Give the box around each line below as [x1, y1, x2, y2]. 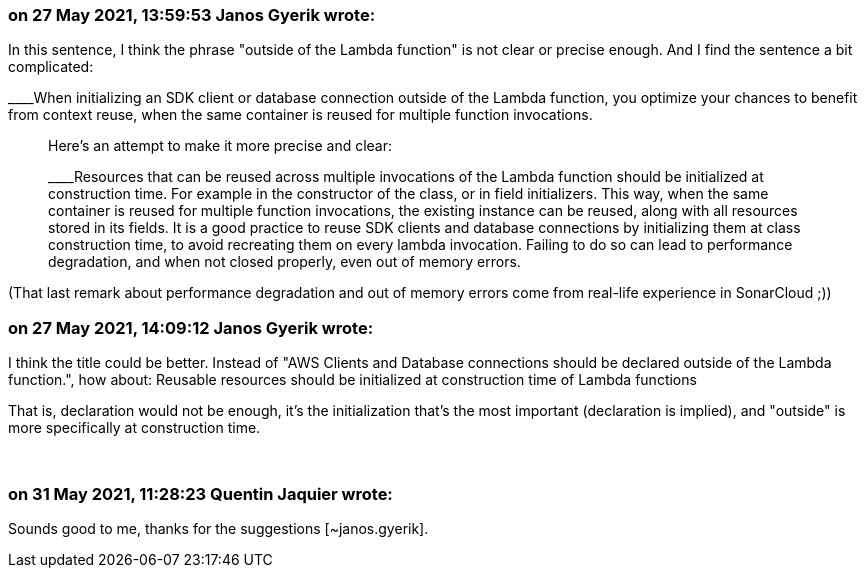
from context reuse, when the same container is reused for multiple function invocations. [8, 106, 593, 124]
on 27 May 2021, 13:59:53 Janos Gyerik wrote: [8, 5, 376, 25]
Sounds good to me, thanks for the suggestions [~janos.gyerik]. [8, 519, 429, 537]
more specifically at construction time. [8, 419, 261, 437]
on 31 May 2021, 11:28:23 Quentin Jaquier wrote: [8, 483, 393, 504]
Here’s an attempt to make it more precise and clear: [48, 137, 393, 155]
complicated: [8, 58, 94, 76]
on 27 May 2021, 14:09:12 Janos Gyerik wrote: [8, 317, 374, 338]
